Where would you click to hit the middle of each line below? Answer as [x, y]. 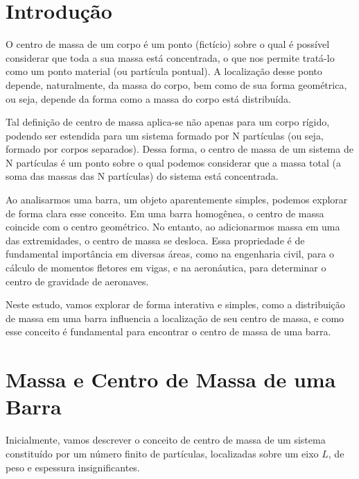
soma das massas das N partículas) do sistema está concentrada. [142, 176]
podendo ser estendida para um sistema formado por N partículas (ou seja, [165, 135]
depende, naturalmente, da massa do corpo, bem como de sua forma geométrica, [176, 84]
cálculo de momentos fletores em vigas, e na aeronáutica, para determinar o [166, 268]
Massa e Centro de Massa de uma [171, 379]
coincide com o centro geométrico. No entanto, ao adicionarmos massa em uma [173, 227]
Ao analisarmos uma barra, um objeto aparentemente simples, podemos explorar [177, 200]
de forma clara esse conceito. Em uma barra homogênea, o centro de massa [165, 213]
